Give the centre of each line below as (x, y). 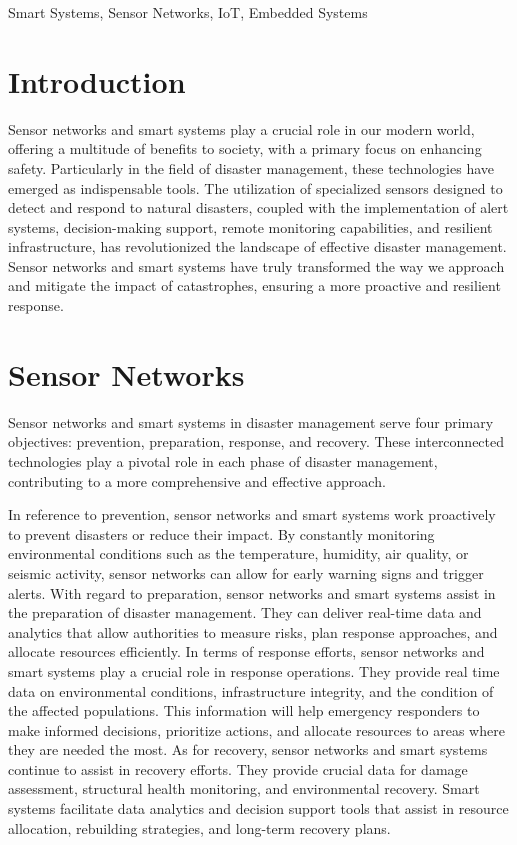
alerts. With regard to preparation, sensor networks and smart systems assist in (252, 592)
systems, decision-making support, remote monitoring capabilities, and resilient (250, 226)
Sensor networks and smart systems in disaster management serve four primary (251, 421)
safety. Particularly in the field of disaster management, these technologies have (251, 167)
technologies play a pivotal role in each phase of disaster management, (223, 460)
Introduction (97, 80)
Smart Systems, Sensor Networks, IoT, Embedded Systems (188, 12)
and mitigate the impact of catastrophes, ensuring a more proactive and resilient (254, 285)
